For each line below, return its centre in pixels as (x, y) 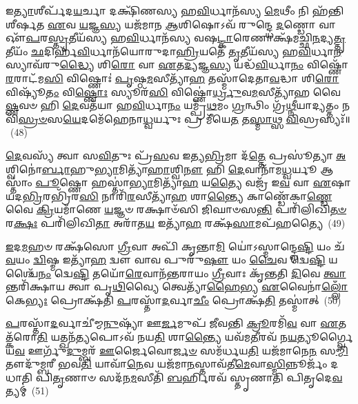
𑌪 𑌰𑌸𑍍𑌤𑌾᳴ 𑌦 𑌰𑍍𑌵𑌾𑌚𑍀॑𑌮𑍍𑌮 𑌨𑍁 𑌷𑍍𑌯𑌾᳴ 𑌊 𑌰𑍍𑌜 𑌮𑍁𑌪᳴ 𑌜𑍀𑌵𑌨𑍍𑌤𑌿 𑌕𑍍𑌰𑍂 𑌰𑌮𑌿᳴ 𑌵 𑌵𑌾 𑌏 (172, 323)
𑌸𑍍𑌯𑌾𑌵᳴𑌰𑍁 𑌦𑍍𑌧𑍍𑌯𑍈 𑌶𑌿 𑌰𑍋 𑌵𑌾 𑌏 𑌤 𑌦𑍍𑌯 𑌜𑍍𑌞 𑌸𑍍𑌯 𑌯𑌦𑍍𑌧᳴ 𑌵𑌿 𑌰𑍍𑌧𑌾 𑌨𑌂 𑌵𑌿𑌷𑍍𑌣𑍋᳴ (177, 64)
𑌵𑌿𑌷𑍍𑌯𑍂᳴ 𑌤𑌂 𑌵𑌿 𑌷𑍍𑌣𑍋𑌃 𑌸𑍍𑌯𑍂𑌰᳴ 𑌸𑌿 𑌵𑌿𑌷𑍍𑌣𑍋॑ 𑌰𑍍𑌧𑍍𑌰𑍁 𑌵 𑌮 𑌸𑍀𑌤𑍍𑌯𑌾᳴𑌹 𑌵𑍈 (173, 91)
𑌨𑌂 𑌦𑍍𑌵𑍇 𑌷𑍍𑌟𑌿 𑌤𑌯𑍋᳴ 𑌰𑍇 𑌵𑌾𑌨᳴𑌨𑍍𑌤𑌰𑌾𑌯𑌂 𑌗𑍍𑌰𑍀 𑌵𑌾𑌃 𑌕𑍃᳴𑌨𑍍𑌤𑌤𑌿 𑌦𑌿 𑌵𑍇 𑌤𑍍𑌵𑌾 (192, 273)
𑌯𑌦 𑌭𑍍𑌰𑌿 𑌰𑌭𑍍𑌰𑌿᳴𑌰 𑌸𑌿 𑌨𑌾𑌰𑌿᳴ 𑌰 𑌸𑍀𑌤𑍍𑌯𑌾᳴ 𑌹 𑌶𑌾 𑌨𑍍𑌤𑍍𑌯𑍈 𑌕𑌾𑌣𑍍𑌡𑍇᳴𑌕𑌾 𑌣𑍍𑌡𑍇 (169, 195)
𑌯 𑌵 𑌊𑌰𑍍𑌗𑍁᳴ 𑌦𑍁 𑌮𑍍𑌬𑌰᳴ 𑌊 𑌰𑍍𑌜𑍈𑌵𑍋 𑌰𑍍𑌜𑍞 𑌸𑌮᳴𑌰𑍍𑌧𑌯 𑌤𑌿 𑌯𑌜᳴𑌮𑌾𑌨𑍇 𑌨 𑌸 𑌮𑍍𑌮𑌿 (177, 350)
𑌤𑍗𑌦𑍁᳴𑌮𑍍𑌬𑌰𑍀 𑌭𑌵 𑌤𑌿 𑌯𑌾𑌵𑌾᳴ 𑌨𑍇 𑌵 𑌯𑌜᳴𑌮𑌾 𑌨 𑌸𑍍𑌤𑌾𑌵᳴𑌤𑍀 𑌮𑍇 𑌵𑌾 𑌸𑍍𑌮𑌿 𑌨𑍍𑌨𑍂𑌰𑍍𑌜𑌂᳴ (167, 364)
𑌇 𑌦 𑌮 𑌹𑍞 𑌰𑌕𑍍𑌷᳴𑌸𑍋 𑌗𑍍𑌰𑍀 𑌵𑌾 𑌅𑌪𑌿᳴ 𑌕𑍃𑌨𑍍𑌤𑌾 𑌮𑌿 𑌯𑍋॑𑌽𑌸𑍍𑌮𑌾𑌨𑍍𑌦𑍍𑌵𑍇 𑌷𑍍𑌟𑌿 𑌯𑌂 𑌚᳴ (175, 246)
